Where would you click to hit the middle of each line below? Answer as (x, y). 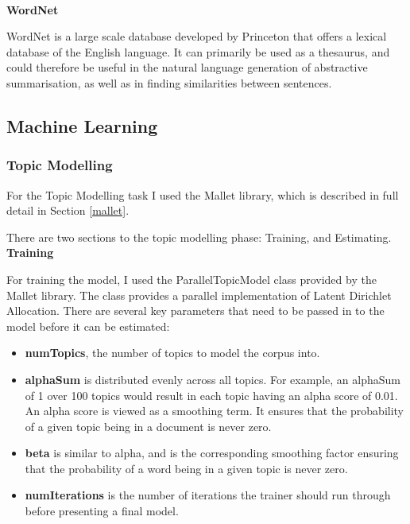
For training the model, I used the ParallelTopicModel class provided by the (191, 279)
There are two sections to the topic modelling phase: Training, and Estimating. (199, 237)
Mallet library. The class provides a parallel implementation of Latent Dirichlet (199, 295)
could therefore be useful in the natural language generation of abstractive (187, 67)
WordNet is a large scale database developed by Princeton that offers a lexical (197, 36)
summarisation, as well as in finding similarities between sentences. (169, 82)
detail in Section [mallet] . (68, 210)
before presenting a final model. (102, 511)
